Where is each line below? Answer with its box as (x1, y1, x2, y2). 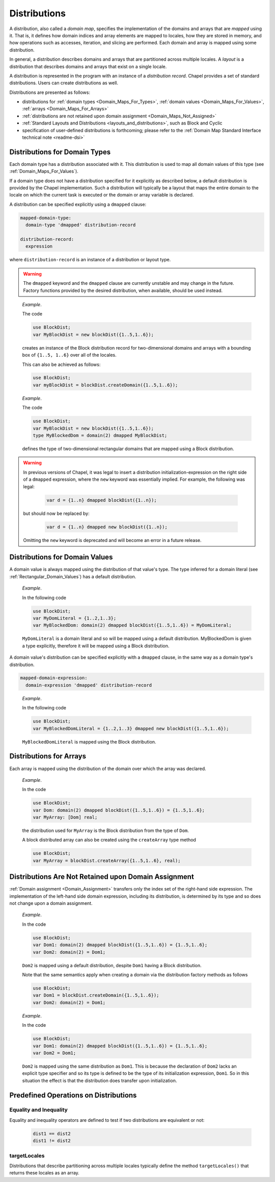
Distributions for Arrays (9, 752, 87, 760)
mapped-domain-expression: (20, 675, 88, 681)
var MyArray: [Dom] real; (33, 815, 98, 820)
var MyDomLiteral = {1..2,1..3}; (33, 615, 117, 621)
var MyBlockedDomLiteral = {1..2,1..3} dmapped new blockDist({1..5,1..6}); (33, 725, 229, 731)
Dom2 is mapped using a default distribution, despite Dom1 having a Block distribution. (22, 962, 202, 968)
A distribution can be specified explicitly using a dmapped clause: (9, 201, 147, 207)
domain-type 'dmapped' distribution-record (25, 222, 136, 228)
